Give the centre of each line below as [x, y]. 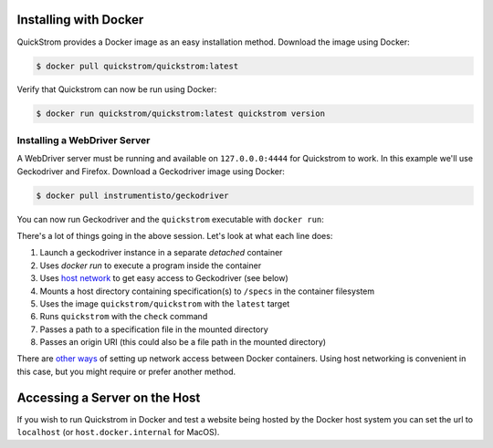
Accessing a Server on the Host [109, 397]
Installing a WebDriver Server [84, 140]
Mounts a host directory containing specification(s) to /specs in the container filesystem [207, 291]
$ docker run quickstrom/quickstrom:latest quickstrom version [181, 114]
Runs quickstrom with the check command [124, 317]
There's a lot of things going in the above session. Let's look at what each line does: [175, 235]
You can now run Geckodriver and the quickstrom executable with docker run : [170, 219]
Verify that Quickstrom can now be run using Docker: [117, 89]
